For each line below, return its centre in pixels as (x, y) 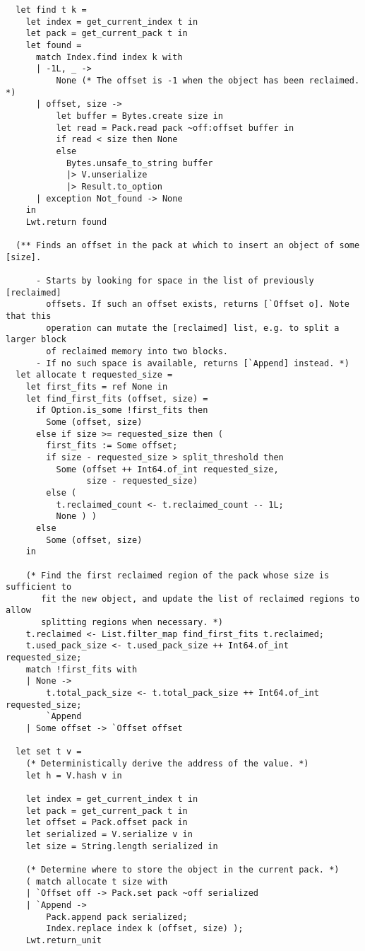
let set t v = (49, 752)
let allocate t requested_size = (94, 375)
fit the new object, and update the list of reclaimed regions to (201, 599)
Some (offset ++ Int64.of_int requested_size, (167, 469)
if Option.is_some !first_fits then (122, 410)
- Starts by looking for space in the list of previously (175, 281)
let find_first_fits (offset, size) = (117, 398)
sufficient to (39, 587)
